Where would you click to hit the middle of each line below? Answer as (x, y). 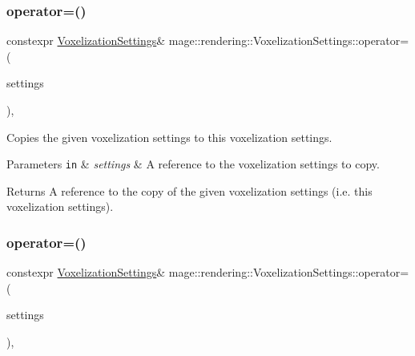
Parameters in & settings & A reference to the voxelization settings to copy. (193, 164)
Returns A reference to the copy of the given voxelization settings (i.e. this (189, 190)
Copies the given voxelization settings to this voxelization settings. (169, 137)
